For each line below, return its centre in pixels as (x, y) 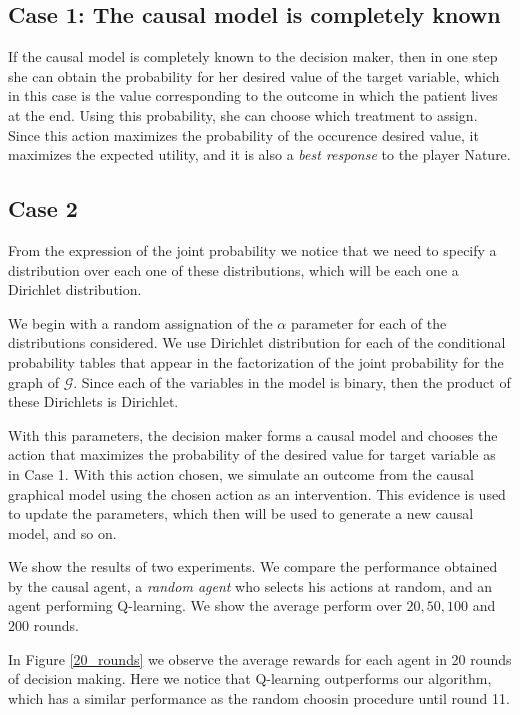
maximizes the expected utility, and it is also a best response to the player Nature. (259, 154)
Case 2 (43, 208)
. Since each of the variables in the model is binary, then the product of (292, 381)
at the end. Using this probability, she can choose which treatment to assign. (243, 114)
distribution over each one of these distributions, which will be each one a (233, 269)
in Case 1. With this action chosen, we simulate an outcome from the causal (241, 473)
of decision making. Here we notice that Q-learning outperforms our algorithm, (250, 678)
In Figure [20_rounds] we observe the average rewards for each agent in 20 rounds (260, 658)
